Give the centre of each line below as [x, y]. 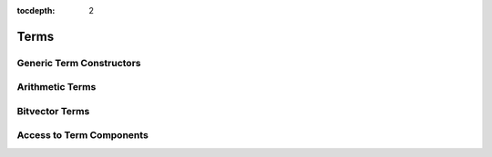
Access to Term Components [83, 135]
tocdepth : [36, 10]
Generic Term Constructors [79, 63]
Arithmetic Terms [56, 87]
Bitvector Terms [53, 111]
